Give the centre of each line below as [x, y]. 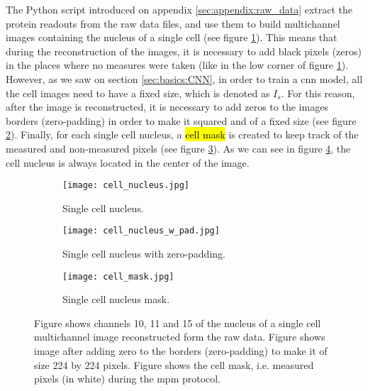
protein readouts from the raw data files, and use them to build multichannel [173, 23]
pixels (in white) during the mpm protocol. [128, 379]
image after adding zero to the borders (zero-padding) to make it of [181, 351]
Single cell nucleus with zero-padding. [144, 254]
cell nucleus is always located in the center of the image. [128, 162]
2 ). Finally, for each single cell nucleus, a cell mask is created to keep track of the [182, 134]
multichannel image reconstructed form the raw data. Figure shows [180, 337]
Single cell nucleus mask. [116, 299]
